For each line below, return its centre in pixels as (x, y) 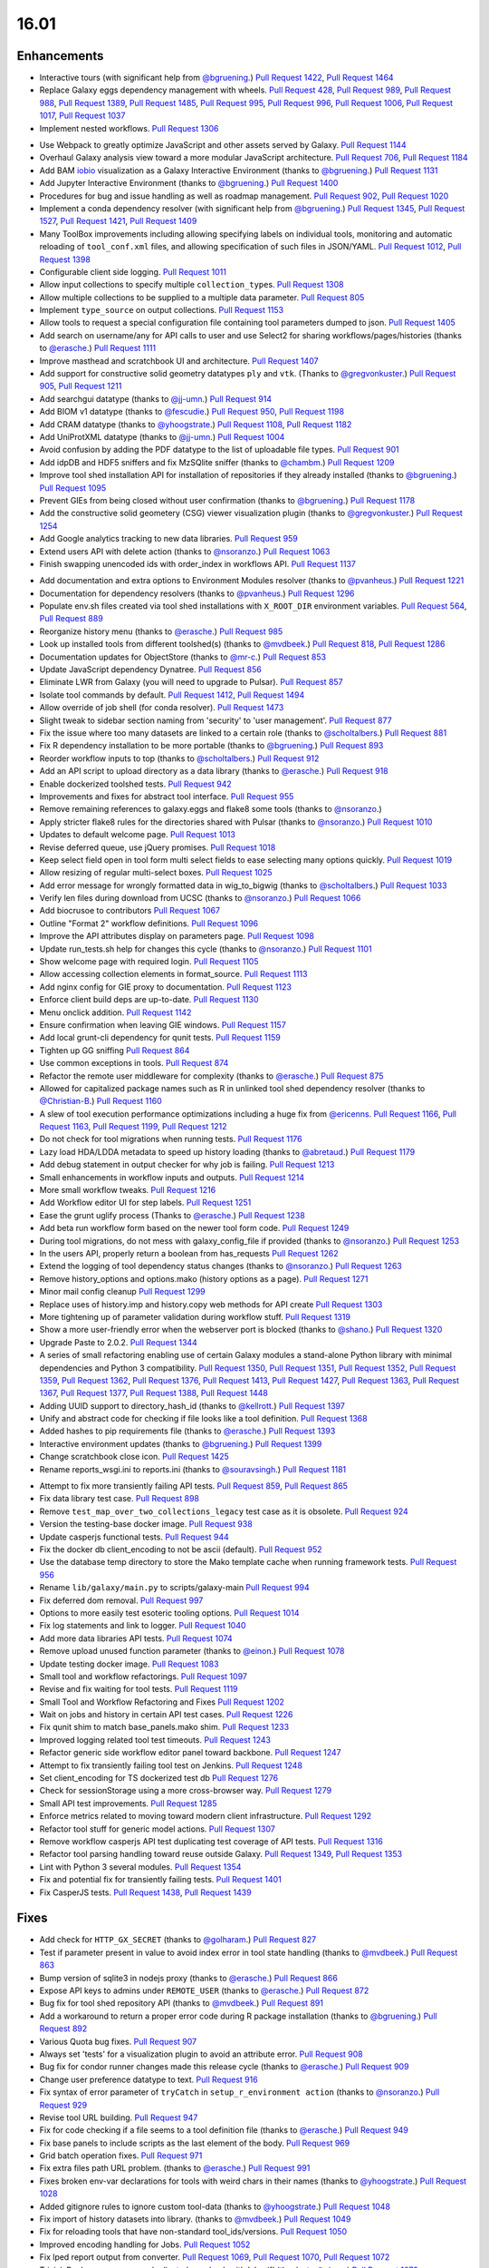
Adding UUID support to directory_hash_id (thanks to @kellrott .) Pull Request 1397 (192, 1405)
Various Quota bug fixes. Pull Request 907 (118, 2041)
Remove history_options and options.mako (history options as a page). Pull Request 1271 (204, 1278)
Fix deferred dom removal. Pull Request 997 (121, 1600)
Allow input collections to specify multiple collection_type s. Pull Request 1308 (192, 285)
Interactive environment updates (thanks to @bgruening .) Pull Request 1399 (181, 1443)
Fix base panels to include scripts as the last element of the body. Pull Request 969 (195, 2143)
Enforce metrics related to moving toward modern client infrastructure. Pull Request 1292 (205, 1816)
